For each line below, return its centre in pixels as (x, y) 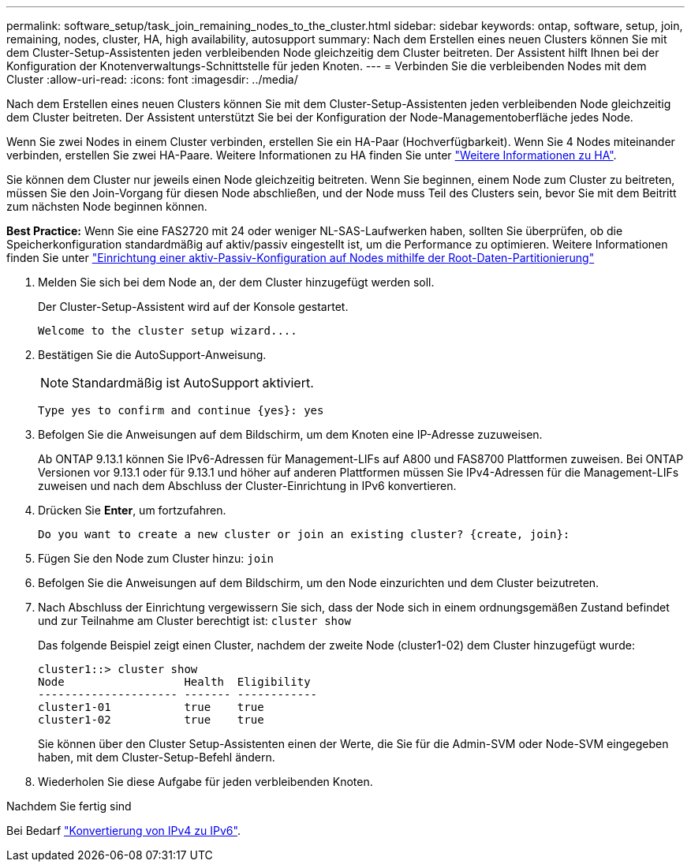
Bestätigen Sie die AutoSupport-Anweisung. (152, 355)
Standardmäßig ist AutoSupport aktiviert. (193, 383)
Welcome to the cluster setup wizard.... (168, 331)
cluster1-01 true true (151, 707)
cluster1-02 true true (151, 720)
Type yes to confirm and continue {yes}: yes (181, 410)
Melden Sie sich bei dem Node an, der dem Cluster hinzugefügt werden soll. (236, 282)
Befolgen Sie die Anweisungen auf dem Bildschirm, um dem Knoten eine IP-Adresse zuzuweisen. (290, 434)
